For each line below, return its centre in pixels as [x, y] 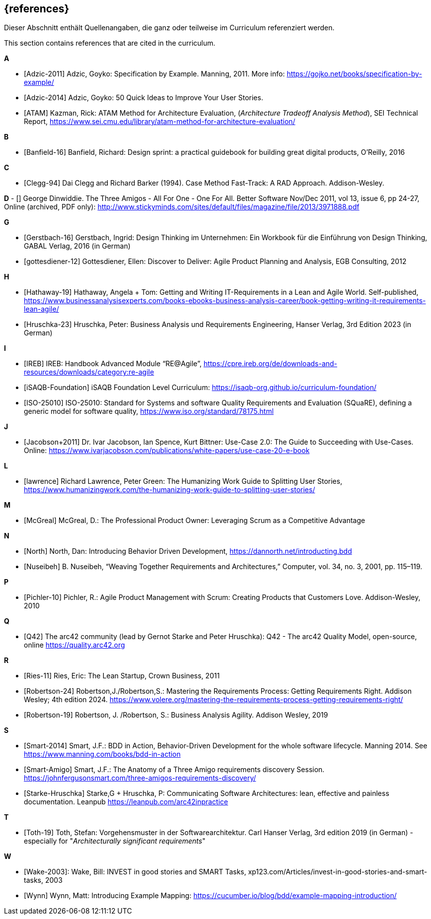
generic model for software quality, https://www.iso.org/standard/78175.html [149, 411]
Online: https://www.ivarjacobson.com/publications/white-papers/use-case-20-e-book [167, 451]
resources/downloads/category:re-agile [89, 372]
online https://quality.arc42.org [74, 645]
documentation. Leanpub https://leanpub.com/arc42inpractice [126, 802]
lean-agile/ [41, 309]
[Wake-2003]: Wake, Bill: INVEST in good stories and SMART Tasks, [135, 872]
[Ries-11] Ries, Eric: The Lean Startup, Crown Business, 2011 [122, 676]
